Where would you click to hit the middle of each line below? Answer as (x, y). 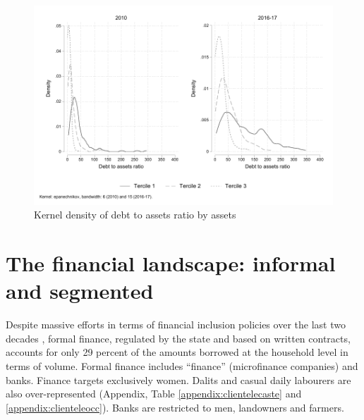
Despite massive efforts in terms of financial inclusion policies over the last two (176, 325)
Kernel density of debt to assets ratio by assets (135, 215)
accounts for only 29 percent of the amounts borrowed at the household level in (177, 352)
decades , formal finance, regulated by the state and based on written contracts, (178, 338)
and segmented (80, 291)
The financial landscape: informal (171, 263)
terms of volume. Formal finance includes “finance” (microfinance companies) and (182, 365)
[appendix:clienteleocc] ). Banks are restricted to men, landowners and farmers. (175, 407)
